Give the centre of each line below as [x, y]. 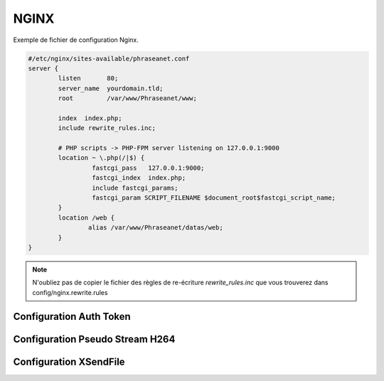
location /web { [86, 218]
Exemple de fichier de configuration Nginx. [76, 40]
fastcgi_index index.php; [139, 178]
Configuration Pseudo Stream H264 [94, 339]
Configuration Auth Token [72, 316]
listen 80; [88, 79]
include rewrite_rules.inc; [107, 128]
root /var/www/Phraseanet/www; [127, 98]
